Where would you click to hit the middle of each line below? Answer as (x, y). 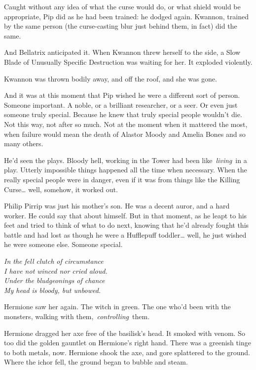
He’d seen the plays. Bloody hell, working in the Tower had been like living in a (126, 160)
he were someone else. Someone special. (63, 244)
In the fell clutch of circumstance (54, 261)
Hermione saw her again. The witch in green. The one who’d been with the (117, 307)
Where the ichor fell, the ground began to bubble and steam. (96, 362)
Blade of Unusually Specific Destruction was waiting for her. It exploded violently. (128, 62)
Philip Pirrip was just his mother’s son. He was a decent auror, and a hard (117, 206)
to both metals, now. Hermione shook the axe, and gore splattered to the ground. (127, 352)
